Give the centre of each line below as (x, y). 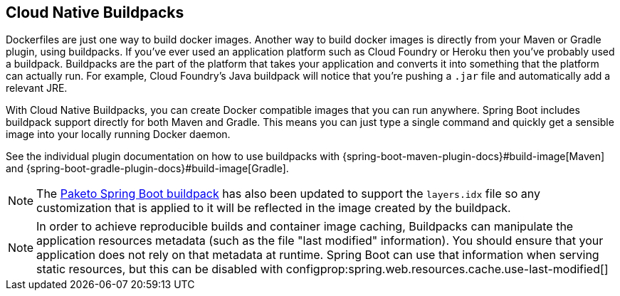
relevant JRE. (37, 88)
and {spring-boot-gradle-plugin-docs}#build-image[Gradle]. (147, 169)
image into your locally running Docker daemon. (118, 134)
